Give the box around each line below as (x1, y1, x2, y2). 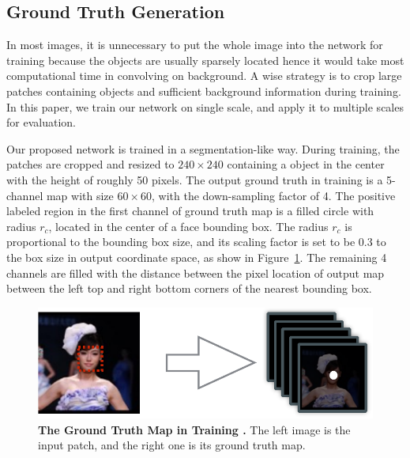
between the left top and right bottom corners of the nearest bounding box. (6, 280, 372, 297)
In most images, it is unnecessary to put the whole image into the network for (6, 36, 383, 53)
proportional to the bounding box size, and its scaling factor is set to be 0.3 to (6, 233, 386, 250)
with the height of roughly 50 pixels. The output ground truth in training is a (6, 171, 383, 187)
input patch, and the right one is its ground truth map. (38, 437, 306, 453)
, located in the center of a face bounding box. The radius (48, 218, 329, 234)
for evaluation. (6, 114, 76, 131)
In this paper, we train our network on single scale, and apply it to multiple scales (6, 98, 404, 115)
